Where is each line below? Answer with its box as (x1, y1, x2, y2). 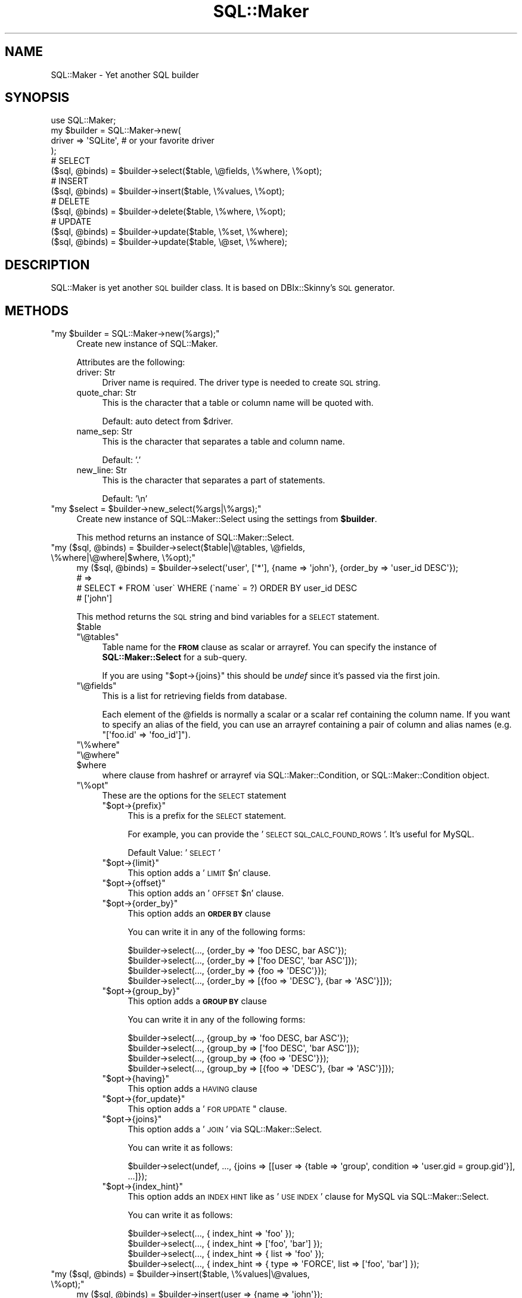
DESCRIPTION (5, 257, 90, 272)
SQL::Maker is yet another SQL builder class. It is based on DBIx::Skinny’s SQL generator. (51, 282, 395, 293)
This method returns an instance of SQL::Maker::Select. (76, 532, 294, 543)
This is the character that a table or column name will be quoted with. (102, 398, 374, 408)
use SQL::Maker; (51, 115, 116, 126)
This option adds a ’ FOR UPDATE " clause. (128, 1104, 287, 1114)
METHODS (5, 303, 69, 318)
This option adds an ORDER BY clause (128, 908, 271, 919)
